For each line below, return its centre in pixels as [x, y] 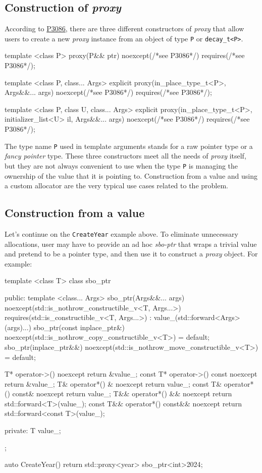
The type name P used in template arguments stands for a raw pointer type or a [129, 146]
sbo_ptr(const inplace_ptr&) [79, 327]
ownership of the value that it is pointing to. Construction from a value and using [131, 175]
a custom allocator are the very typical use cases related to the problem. [117, 186]
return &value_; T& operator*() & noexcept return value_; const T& [113, 383]
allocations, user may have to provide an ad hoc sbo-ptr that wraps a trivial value [131, 244]
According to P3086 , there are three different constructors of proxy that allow [124, 29]
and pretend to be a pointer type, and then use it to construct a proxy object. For [131, 254]
